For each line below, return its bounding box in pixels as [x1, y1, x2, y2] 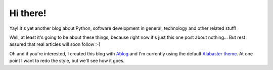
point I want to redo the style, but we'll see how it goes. [9, 58, 125, 64]
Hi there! [9, 8, 47, 19]
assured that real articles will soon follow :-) [9, 41, 101, 47]
